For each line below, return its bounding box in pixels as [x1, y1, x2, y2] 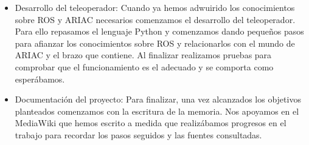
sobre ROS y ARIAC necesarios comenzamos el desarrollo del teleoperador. [15, 13, 296, 25]
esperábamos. [15, 72, 65, 85]
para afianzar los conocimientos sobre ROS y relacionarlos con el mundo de [15, 36, 295, 49]
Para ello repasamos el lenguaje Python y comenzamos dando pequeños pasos [15, 25, 304, 38]
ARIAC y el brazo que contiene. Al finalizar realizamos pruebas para [15, 49, 272, 61]
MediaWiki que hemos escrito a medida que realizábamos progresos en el [15, 116, 286, 129]
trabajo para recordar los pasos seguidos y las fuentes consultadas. [15, 128, 262, 141]
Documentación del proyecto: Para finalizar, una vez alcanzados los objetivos [15, 93, 301, 106]
